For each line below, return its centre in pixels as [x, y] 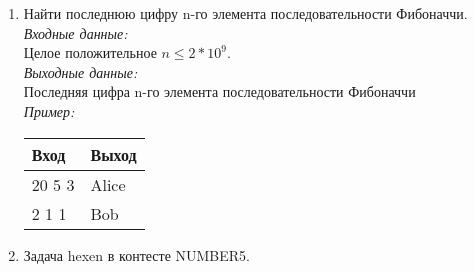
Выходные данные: [80, 71]
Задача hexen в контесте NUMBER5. [136, 254]
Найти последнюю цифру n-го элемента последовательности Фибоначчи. [245, 13]
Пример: [49, 110]
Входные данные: [75, 32]
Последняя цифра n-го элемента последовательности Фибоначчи [219, 91]
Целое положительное [90, 52]
